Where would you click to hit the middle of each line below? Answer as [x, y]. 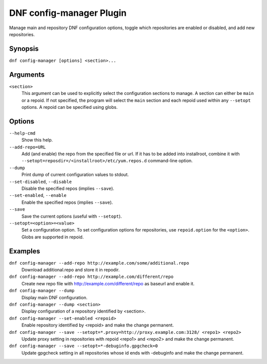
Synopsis [24, 49]
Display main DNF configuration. [54, 297]
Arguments [27, 74]
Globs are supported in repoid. [53, 237]
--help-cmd [22, 133]
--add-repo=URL [28, 147]
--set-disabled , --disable [40, 182]
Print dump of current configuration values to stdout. [75, 175]
